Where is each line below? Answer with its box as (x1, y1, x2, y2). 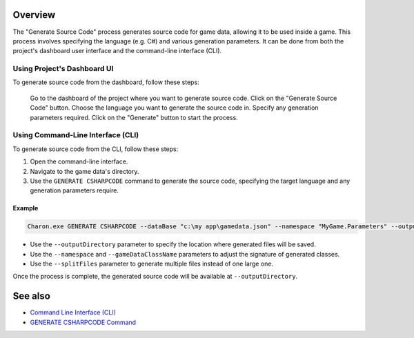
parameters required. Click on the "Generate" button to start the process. (30, 113, 238, 121)
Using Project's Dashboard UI (12, 64, 114, 74)
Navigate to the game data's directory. (30, 167, 139, 175)
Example (12, 204, 39, 212)
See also (12, 290, 51, 302)
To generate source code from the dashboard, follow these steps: (12, 78, 199, 86)
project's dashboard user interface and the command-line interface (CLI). (12, 47, 222, 55)
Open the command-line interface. (30, 157, 128, 166)
